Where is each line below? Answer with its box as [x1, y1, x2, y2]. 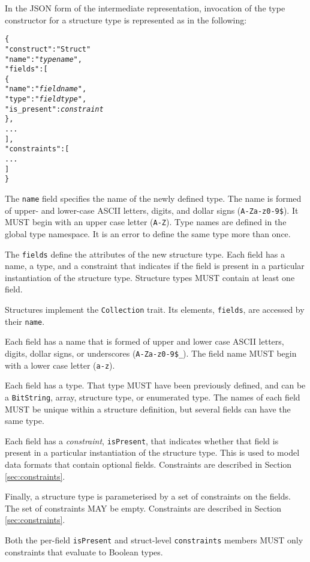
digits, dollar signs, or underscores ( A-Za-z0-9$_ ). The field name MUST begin [5, 346, 297, 359]
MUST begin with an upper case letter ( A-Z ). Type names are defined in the [5, 216, 287, 228]
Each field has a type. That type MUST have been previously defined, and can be [5, 379, 306, 391]
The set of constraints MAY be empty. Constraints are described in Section [5, 501, 282, 514]
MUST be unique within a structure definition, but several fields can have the [5, 402, 291, 415]
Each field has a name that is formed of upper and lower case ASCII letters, [5, 335, 284, 348]
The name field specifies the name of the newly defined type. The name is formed [5, 192, 302, 205]
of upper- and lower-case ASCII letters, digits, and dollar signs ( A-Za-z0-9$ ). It [5, 204, 299, 216]
